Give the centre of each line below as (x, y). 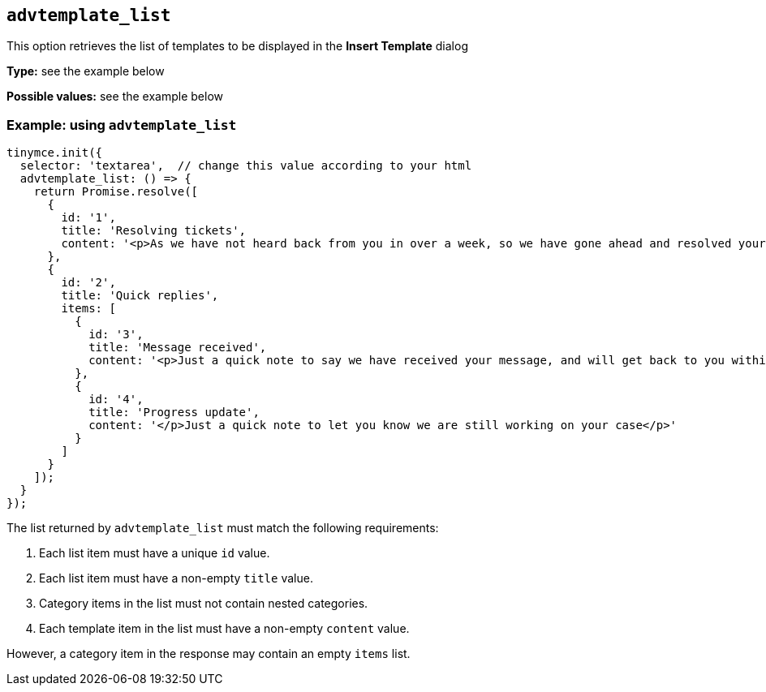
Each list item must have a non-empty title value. (176, 578)
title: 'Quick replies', (140, 296)
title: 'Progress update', (174, 413)
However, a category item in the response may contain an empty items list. (209, 654)
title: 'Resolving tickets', (154, 231)
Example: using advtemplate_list (122, 125)
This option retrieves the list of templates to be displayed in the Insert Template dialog (237, 46)
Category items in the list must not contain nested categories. (204, 604)
